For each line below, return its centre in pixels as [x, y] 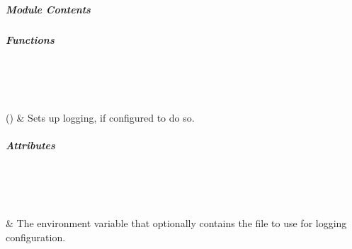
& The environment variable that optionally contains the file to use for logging [176, 223]
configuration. [36, 237]
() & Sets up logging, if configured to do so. [100, 117]
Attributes [30, 145]
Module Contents [48, 9]
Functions [30, 39]
